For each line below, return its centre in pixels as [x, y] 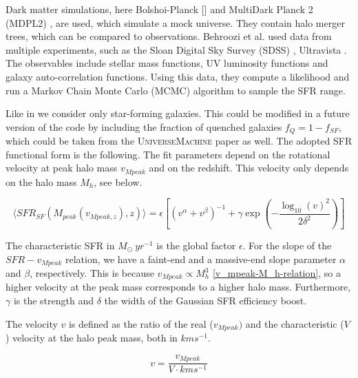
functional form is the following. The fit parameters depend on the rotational [168, 154]
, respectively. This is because [92, 273]
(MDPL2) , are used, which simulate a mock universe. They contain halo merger [175, 22]
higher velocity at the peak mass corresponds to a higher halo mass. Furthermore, [178, 287]
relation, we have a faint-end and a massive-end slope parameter [201, 259]
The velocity [32, 323]
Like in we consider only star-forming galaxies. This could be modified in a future [178, 113]
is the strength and [54, 301]
